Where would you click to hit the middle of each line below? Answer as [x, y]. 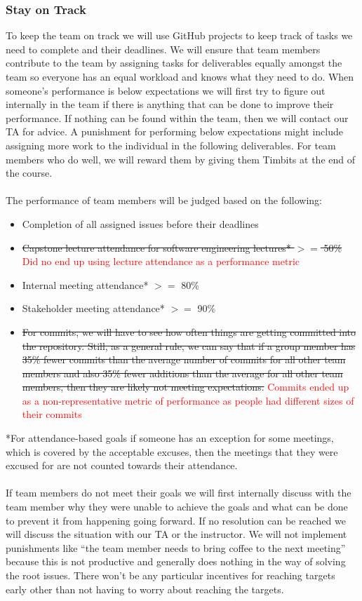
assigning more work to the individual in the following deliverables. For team [171, 145]
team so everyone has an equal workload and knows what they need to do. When [180, 76]
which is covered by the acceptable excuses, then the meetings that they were [172, 451]
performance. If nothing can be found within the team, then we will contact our [177, 117]
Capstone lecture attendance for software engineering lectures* [156, 247]
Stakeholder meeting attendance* [93, 308]
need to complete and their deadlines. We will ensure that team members [163, 49]
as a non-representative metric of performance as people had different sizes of [188, 400]
